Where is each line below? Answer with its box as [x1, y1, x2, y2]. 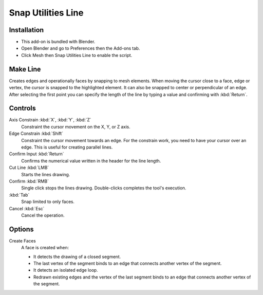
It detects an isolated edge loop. [33, 267, 98, 273]
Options [9, 225, 34, 233]
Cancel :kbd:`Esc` [9, 205, 45, 211]
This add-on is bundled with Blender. [21, 39, 95, 45]
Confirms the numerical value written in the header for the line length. [21, 158, 161, 164]
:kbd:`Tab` [9, 192, 30, 198]
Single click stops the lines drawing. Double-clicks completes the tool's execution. [21, 185, 187, 191]
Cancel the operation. [21, 212, 65, 218]
